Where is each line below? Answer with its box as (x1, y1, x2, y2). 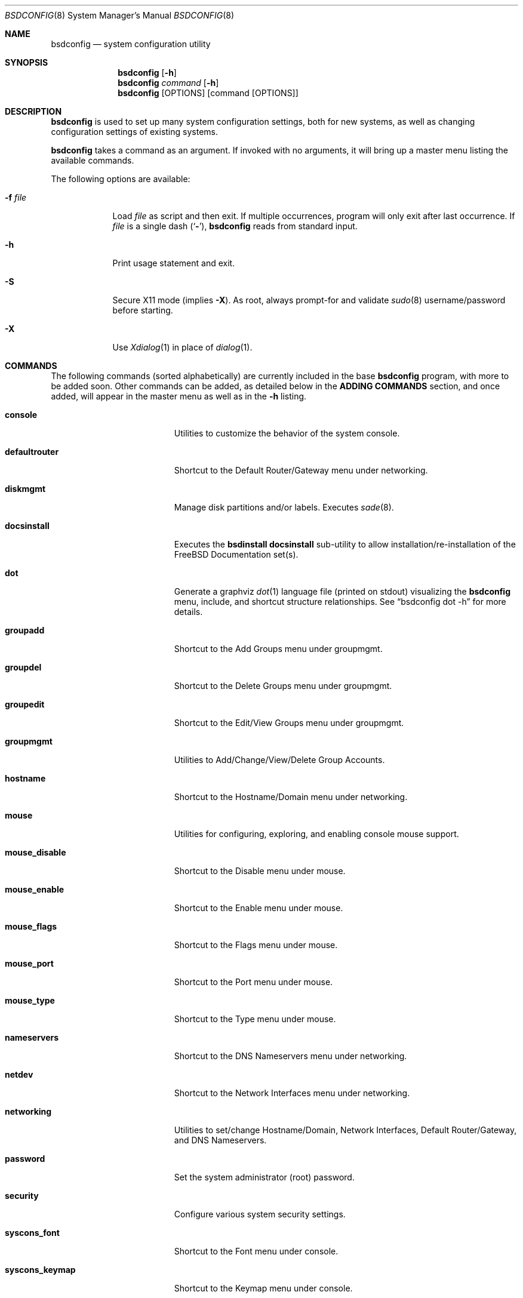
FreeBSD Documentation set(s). (174, 549, 299, 559)
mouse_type (5, 995, 55, 1005)
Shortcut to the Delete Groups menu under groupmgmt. (174, 681, 392, 691)
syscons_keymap (5, 1265, 76, 1275)
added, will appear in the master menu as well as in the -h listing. (51, 391, 307, 401)
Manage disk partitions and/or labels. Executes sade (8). (174, 502, 394, 512)
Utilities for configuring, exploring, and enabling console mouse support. (174, 829, 459, 839)
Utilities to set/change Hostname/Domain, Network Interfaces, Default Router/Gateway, (174, 1125, 517, 1135)
